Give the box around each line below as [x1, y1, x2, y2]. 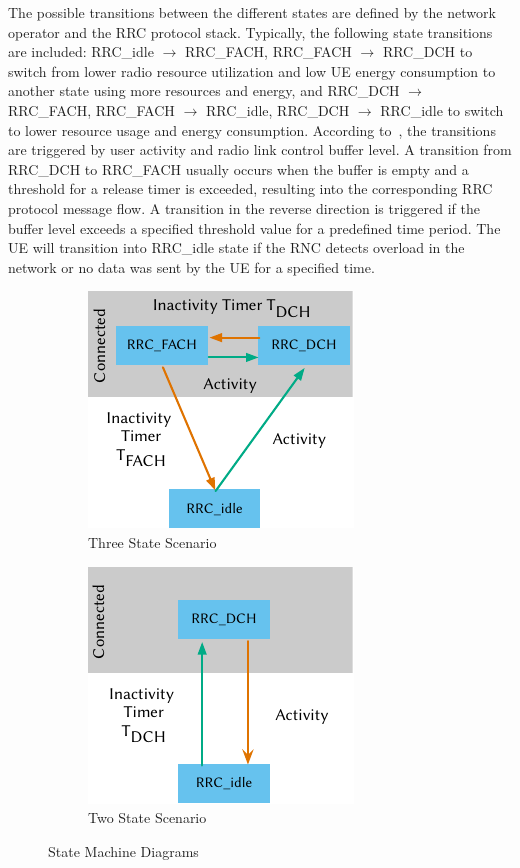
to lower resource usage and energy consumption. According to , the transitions [8, 119, 496, 140]
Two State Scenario [88, 807, 207, 828]
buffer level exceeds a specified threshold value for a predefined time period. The [8, 217, 501, 238]
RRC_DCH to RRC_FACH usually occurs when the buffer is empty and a [8, 158, 469, 179]
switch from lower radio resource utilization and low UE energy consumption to [8, 60, 496, 81]
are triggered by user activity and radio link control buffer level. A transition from [8, 139, 512, 160]
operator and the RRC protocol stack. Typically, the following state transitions [8, 21, 493, 42]
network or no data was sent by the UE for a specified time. [8, 256, 375, 277]
